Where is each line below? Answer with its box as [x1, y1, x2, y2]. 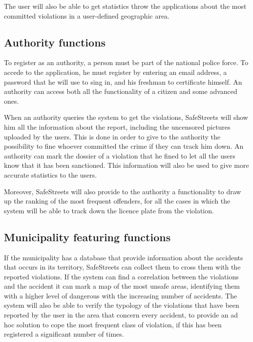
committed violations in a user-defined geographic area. [4, 10, 169, 21]
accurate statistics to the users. [4, 169, 97, 180]
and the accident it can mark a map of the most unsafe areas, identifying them [4, 281, 240, 291]
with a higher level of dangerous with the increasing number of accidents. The [4, 290, 237, 300]
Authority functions [4, 34, 106, 49]
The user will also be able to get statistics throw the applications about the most [4, 1, 247, 11]
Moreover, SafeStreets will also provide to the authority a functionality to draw [4, 186, 241, 196]
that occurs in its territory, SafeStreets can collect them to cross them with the [4, 262, 241, 272]
